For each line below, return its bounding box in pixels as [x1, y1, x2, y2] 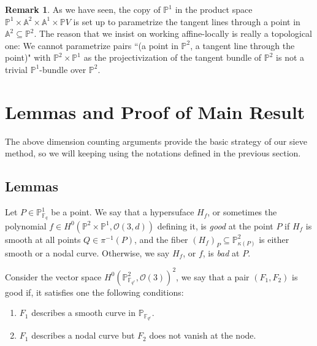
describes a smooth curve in [31, 306, 136, 319]
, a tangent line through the [190, 39, 295, 52]
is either [259, 233, 289, 245]
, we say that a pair [176, 270, 250, 283]
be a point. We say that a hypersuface [51, 206, 194, 218]
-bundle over [39, 63, 86, 75]
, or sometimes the [207, 206, 277, 218]
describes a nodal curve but [31, 329, 135, 342]
